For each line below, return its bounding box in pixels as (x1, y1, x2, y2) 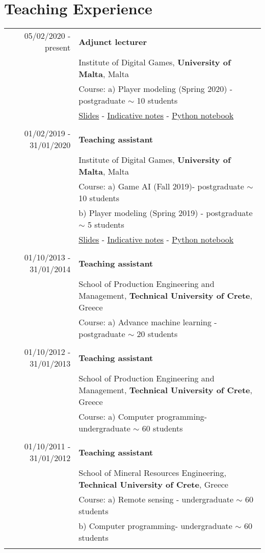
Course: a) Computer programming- (78, 411, 207, 423)
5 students (87, 219, 124, 231)
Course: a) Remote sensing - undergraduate (78, 493, 233, 506)
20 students (137, 328, 178, 340)
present (44, 41, 71, 54)
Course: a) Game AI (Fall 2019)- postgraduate (78, 180, 244, 193)
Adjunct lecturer (78, 35, 147, 47)
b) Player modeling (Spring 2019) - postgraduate (78, 207, 253, 219)
